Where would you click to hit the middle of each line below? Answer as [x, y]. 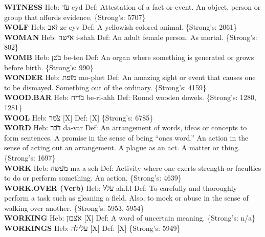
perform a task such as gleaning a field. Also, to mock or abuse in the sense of [126, 198]
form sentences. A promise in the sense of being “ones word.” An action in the [126, 137]
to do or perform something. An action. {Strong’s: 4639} [93, 178]
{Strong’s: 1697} [30, 157]
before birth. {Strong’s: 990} [49, 67]
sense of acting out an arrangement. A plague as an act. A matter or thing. [122, 147]
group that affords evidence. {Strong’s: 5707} [75, 17]
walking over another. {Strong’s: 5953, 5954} [74, 208]
